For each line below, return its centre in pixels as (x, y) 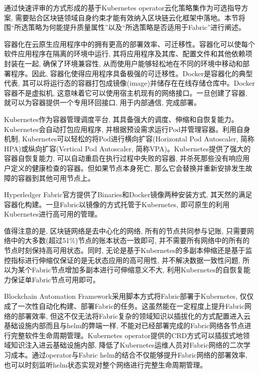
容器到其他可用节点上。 (56, 178)
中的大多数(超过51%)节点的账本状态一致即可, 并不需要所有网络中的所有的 (130, 240)
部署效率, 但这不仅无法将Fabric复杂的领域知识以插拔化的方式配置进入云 (134, 315)
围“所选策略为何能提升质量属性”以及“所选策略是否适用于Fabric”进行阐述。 (125, 27)
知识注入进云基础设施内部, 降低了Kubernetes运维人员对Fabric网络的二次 (127, 345)
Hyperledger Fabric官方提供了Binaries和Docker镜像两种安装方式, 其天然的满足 (128, 194)
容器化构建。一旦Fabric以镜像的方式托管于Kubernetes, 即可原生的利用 (117, 204)
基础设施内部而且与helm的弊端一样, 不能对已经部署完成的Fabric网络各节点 (124, 325)
